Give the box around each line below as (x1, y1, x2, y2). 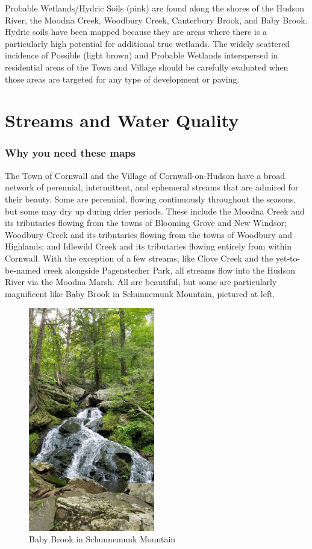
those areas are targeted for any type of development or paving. (5, 72, 240, 85)
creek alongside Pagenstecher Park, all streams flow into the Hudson (43, 263, 295, 276)
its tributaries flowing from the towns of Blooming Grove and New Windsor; (5, 216, 287, 229)
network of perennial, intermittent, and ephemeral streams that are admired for (5, 181, 299, 193)
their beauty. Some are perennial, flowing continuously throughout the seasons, (5, 192, 296, 205)
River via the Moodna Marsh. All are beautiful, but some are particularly (5, 275, 277, 288)
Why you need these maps (5, 145, 136, 160)
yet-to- (275, 251, 301, 264)
